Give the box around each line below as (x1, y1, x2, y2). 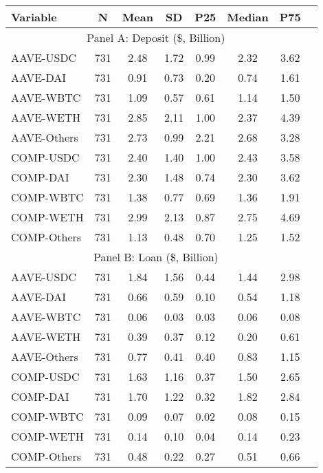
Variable (11, 9, 57, 25)
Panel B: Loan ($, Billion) (93, 249, 219, 265)
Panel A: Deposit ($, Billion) (87, 30, 225, 45)
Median (227, 9, 269, 25)
